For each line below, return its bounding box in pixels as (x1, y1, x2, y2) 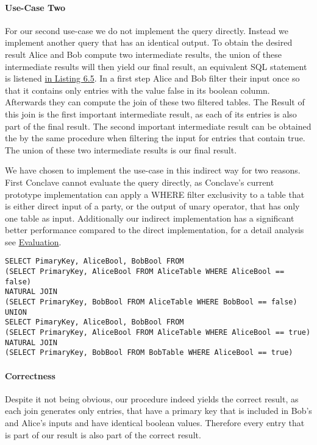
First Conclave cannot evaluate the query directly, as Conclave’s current (5, 175, 274, 188)
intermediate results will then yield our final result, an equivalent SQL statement (5, 60, 307, 72)
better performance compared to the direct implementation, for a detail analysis (5, 223, 304, 236)
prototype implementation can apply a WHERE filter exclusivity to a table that (5, 187, 305, 200)
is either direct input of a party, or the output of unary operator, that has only (5, 200, 300, 212)
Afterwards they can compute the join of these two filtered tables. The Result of (5, 96, 305, 108)
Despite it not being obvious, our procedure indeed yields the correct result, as (5, 392, 299, 405)
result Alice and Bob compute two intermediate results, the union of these (5, 47, 282, 60)
